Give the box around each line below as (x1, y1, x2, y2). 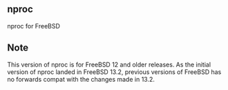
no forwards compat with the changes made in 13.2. (7, 75, 155, 83)
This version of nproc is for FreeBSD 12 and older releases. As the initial (7, 60, 211, 69)
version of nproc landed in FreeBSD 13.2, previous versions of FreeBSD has (7, 67, 222, 76)
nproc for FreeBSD (7, 21, 61, 30)
